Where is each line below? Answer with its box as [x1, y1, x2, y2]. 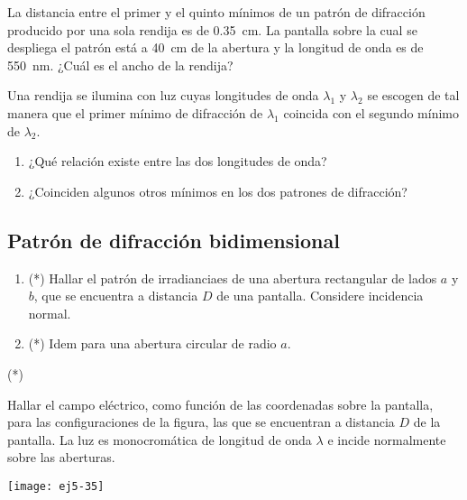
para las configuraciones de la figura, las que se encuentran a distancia [7, 412, 395, 431]
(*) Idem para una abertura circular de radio [28, 334, 277, 353]
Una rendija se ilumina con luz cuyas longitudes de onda [7, 86, 319, 105]
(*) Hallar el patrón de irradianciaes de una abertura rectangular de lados [28, 268, 437, 287]
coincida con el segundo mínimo [283, 103, 459, 122]
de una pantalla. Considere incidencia [216, 286, 424, 305]
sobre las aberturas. [7, 448, 115, 467]
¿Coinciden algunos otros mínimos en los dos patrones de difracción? [28, 181, 407, 200]
